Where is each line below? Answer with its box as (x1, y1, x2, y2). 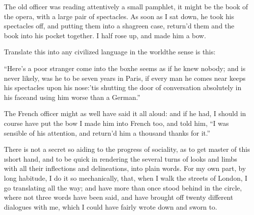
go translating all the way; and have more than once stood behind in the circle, (4, 182, 242, 192)
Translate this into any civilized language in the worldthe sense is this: (4, 47, 216, 57)
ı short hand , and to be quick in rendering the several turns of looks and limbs (4, 153, 237, 164)
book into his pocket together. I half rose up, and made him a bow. (4, 30, 206, 40)
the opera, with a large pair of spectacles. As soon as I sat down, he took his (4, 11, 234, 21)
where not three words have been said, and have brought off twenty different (4, 192, 233, 202)
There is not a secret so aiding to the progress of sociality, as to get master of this (4, 144, 250, 154)
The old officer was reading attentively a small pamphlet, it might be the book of (4, 1, 248, 11)
